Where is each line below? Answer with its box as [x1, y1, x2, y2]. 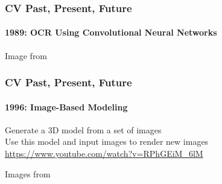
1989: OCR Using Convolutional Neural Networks [5, 26, 217, 39]
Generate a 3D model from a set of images [5, 123, 162, 136]
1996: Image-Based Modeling [5, 100, 128, 113]
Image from [5, 49, 48, 62]
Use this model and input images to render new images [5, 135, 209, 148]
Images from [5, 167, 51, 180]
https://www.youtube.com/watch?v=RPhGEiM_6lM [5, 147, 203, 160]
